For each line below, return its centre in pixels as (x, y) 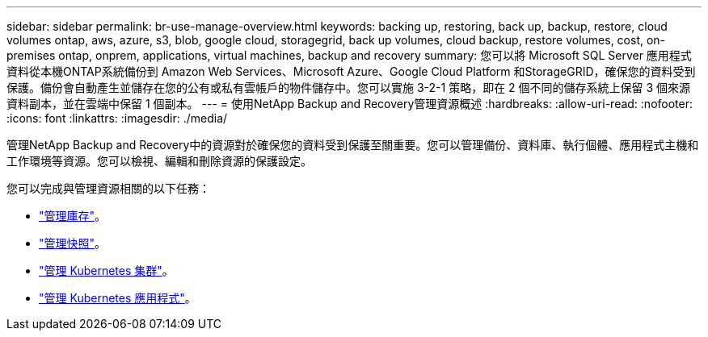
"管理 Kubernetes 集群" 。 (106, 270)
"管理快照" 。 (73, 243)
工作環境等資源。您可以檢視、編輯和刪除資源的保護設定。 (159, 161)
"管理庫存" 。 (73, 216)
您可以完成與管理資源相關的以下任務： (108, 188)
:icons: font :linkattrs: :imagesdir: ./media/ (117, 118)
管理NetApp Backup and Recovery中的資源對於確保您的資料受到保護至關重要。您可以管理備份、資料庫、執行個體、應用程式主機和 (353, 145)
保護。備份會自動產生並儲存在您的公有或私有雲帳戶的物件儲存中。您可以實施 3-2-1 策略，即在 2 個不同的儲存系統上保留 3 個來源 (349, 87)
